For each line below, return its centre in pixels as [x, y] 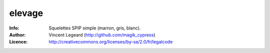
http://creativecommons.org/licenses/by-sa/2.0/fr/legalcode [111, 42]
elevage [26, 13]
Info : [14, 28]
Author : [17, 34]
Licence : [18, 42]
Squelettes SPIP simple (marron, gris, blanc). [95, 28]
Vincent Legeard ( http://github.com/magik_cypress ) [102, 34]
